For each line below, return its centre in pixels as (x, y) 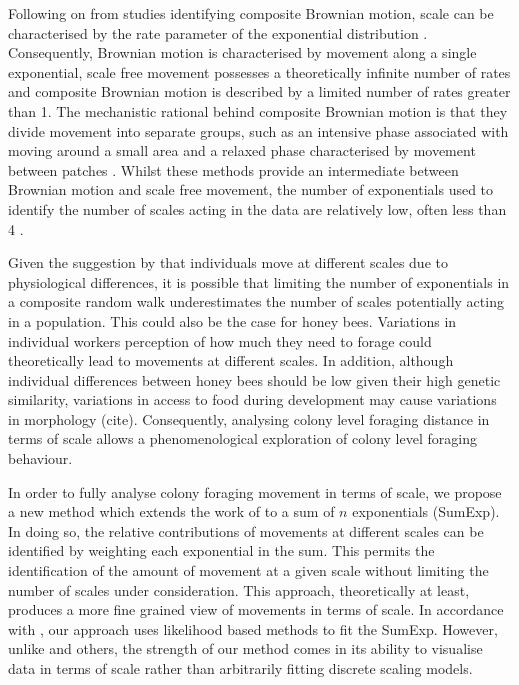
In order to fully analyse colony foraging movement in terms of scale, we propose (255, 491)
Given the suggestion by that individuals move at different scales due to (228, 262)
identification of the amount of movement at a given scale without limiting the (248, 570)
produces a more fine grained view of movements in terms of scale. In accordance (256, 609)
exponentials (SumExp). (426, 511)
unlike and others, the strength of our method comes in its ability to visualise (245, 648)
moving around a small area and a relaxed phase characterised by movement (242, 150)
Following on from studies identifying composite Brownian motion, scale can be (251, 13)
